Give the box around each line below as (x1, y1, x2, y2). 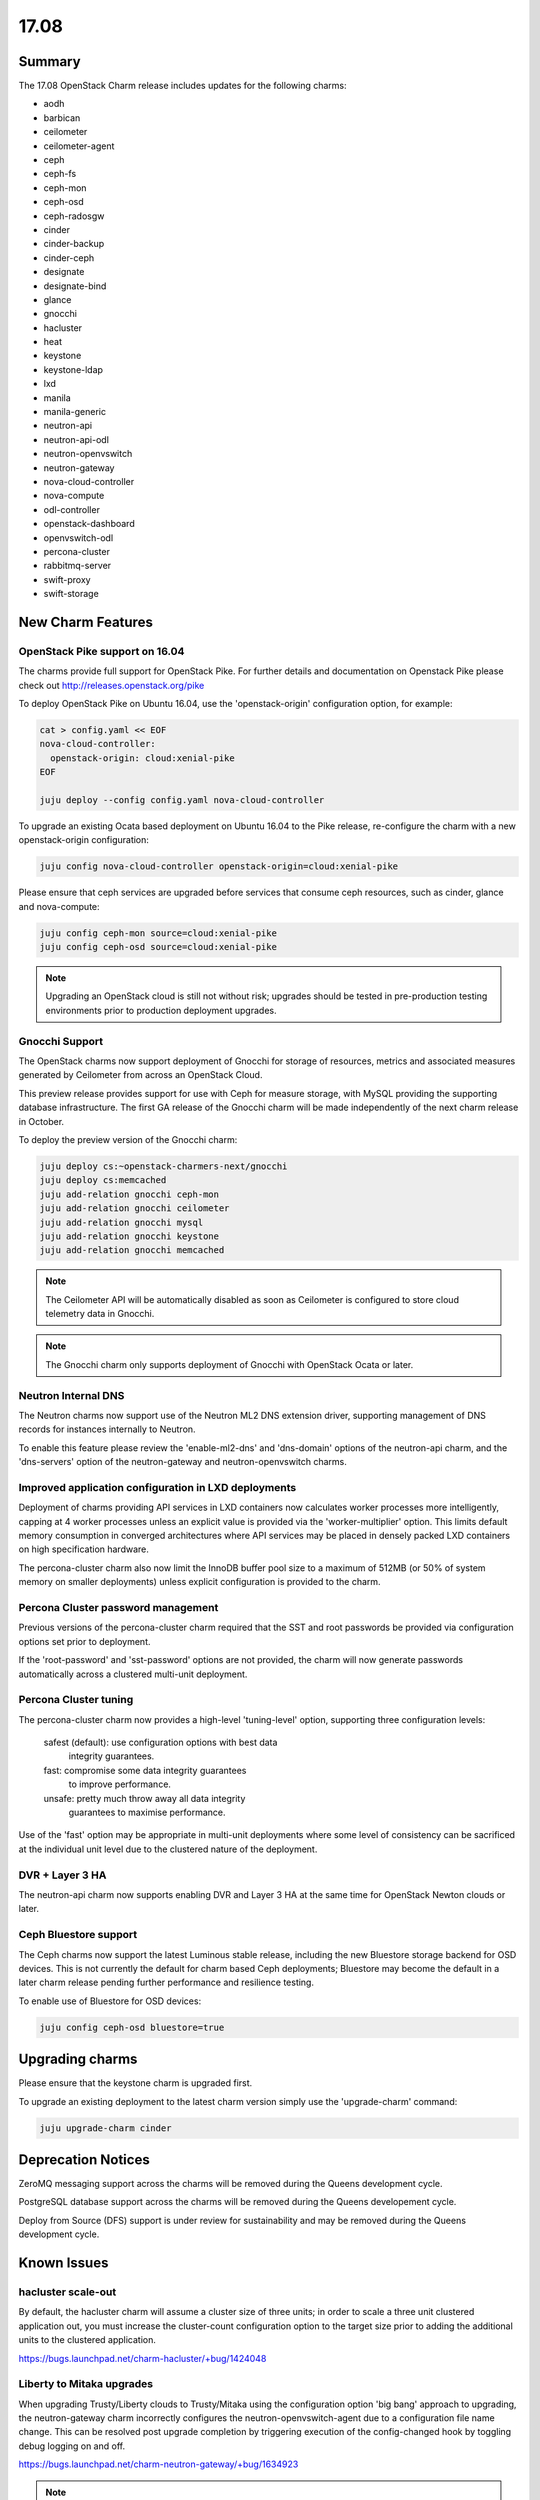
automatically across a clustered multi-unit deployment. (18, 1668, 248, 1680)
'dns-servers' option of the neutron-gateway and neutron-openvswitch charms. (18, 1456, 347, 1468)
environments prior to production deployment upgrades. (45, 1004, 277, 1016)
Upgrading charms (18, 2051, 138, 2068)
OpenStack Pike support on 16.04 (18, 644, 185, 658)
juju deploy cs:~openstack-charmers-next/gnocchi (39, 1160, 288, 1172)
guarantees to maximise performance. (68, 1806, 226, 1819)
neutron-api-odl (43, 433, 110, 445)
